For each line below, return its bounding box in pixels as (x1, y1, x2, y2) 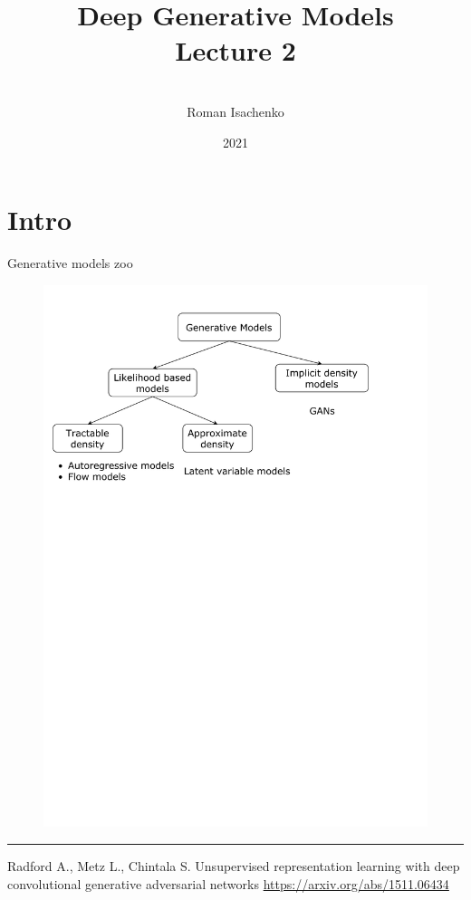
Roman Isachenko (187, 101, 284, 120)
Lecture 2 (175, 32, 296, 69)
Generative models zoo (7, 254, 133, 273)
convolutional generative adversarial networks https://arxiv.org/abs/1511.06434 (7, 874, 449, 893)
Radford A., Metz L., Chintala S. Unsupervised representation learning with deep (7, 857, 460, 876)
